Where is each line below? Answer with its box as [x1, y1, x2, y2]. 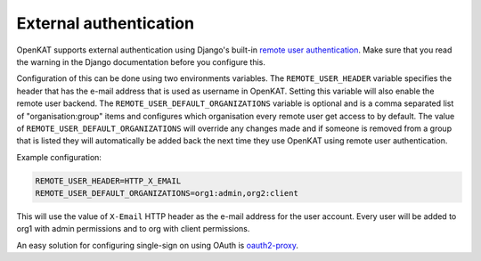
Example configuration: [16, 151, 102, 162]
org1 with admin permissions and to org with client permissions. [16, 224, 250, 234]
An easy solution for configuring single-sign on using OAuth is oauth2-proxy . [16, 240, 298, 250]
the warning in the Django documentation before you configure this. [16, 56, 266, 67]
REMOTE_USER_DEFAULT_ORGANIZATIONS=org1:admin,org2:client [35, 188, 298, 199]
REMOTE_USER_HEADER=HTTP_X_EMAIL [35, 175, 182, 186]
